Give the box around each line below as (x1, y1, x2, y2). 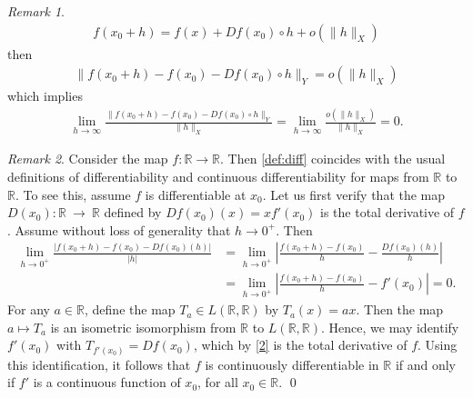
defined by (104, 203, 162, 222)
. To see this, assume (15, 184, 131, 204)
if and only (395, 354, 457, 373)
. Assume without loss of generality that (7, 220, 231, 239)
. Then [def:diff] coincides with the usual (220, 149, 446, 168)
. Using (418, 335, 458, 354)
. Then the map (356, 300, 444, 319)
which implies (7, 86, 83, 105)
